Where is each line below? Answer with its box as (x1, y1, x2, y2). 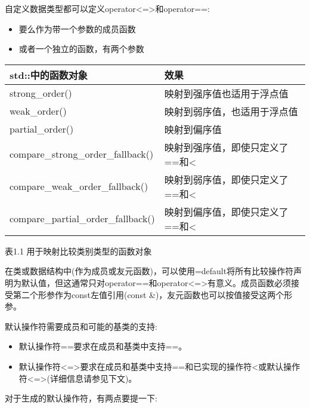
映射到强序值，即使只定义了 (164, 140, 289, 154)
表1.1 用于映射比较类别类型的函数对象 (5, 244, 152, 257)
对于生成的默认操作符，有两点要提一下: (5, 392, 157, 404)
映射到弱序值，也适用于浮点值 (164, 104, 298, 118)
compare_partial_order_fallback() (10, 211, 155, 226)
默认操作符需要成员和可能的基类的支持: (5, 320, 157, 332)
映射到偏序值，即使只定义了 (164, 204, 289, 219)
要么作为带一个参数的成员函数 (18, 22, 136, 35)
